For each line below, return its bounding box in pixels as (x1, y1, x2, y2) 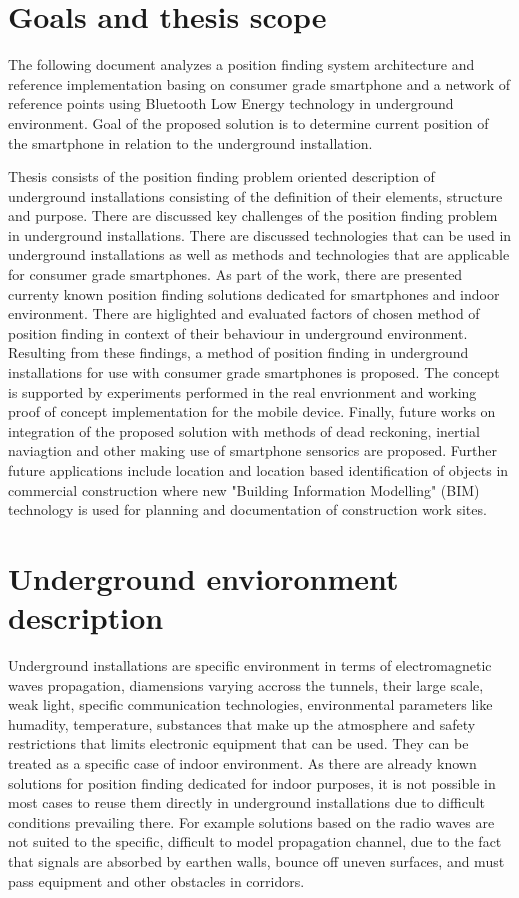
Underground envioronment (8, 557, 399, 598)
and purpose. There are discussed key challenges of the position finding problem (8, 205, 498, 226)
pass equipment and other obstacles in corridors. (8, 870, 305, 891)
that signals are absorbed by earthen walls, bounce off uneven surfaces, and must (8, 851, 505, 872)
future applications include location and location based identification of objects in (8, 460, 509, 480)
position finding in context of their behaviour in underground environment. (8, 322, 468, 343)
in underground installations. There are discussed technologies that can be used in (8, 224, 512, 245)
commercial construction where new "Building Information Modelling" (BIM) (8, 479, 480, 500)
